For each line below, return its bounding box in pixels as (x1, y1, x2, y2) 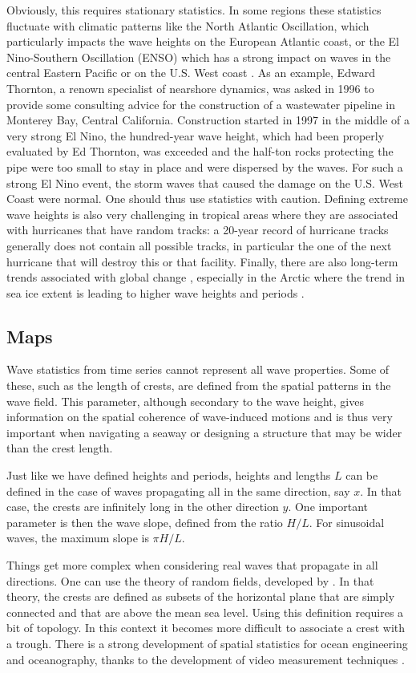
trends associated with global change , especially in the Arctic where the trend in (6, 269, 406, 286)
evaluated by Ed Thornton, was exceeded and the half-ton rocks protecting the (6, 143, 394, 160)
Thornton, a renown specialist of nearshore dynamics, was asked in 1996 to (6, 79, 374, 96)
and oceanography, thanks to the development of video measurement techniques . (6, 651, 405, 667)
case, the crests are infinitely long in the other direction (6, 498, 279, 515)
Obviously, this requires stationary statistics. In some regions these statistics (6, 2, 382, 18)
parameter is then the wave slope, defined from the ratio (6, 513, 283, 530)
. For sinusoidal (309, 513, 385, 530)
